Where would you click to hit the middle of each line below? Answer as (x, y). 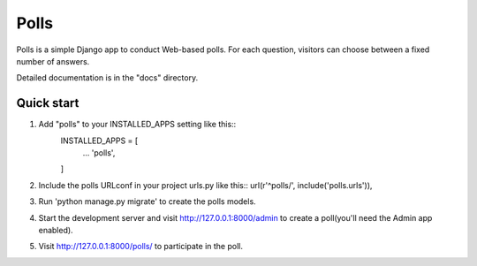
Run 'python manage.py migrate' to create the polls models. (147, 201)
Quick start (48, 103)
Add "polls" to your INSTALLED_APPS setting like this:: (137, 125)
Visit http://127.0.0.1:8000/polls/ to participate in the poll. (140, 247)
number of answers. (53, 61)
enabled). (56, 230)
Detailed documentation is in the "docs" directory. (107, 78)
